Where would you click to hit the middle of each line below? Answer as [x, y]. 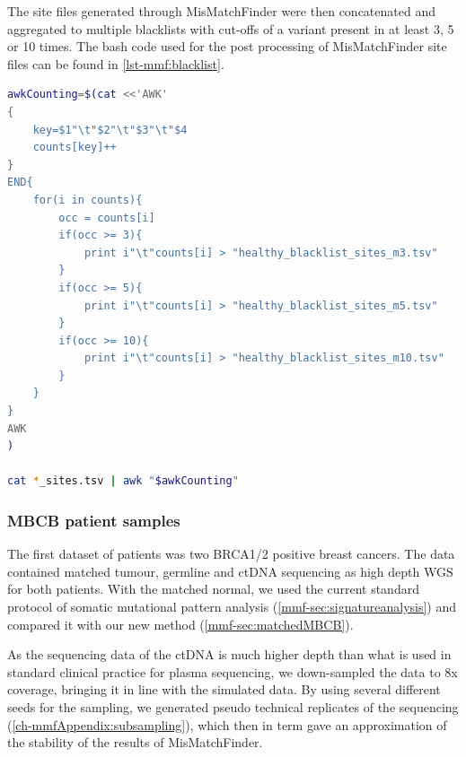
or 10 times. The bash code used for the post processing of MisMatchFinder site [227, 46]
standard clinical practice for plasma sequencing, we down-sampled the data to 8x [233, 671]
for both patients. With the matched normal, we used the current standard [213, 589]
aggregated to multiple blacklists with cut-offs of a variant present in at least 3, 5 [231, 28]
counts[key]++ [75, 148]
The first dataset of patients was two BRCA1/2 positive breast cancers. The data [231, 554]
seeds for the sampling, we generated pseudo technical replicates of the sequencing [233, 707]
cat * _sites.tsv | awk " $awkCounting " [123, 481]
